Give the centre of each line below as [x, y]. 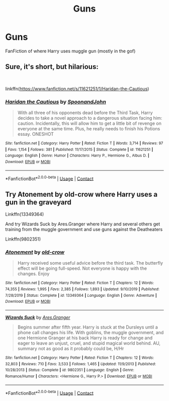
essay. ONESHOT [35, 134]
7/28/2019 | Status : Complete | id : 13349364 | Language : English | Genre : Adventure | [81, 295]
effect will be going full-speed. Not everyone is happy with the [82, 268]
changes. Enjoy [33, 274]
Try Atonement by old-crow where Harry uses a [81, 194]
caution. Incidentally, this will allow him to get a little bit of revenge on [90, 123]
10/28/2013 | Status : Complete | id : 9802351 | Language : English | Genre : [70, 370]
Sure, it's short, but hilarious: [52, 67]
